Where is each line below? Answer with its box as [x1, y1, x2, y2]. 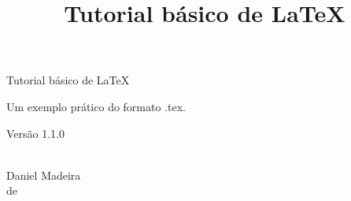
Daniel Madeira [6, 166, 81, 183]
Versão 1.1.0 [6, 125, 65, 141]
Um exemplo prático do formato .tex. [6, 98, 186, 114]
